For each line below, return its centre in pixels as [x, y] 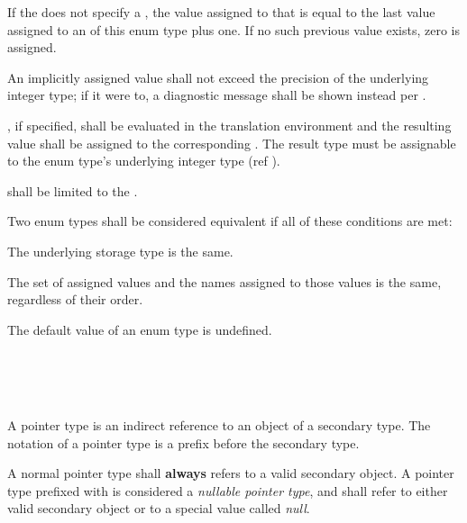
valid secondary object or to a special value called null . [159, 508]
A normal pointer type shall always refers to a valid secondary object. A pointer [231, 473]
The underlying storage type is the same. [120, 251]
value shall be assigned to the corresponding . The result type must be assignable [232, 143]
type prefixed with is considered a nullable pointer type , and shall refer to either [228, 490]
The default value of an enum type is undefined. [140, 329]
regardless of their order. [75, 299]
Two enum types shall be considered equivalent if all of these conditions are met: [230, 221]
